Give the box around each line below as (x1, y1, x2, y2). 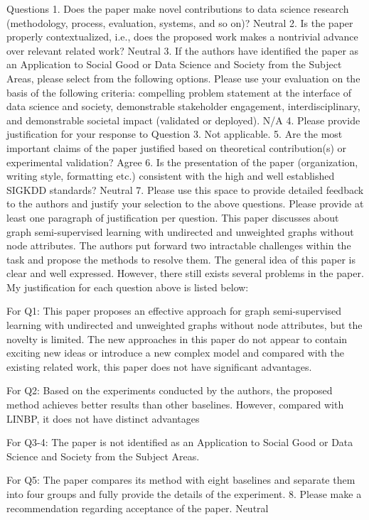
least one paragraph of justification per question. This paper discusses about (6, 210, 339, 224)
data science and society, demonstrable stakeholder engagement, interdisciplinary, (6, 99, 360, 114)
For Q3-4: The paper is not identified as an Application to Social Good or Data (6, 435, 353, 450)
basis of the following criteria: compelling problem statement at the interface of (6, 85, 351, 99)
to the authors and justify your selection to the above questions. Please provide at (6, 196, 364, 211)
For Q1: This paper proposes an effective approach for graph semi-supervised (6, 303, 342, 318)
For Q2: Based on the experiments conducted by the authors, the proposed (6, 383, 333, 398)
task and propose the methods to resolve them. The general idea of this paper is (6, 251, 355, 266)
